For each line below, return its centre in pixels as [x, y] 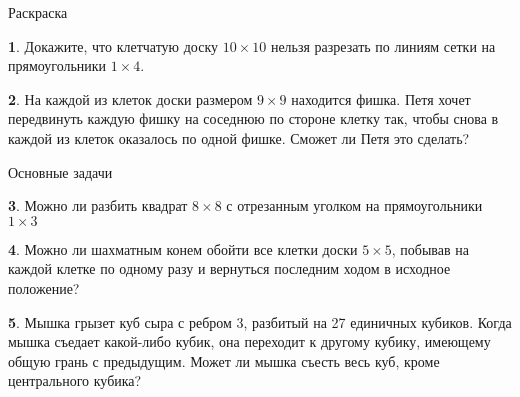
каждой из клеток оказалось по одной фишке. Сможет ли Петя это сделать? [239, 137]
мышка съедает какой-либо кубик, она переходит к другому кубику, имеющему [249, 341]
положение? [44, 287]
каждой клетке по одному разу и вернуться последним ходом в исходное [229, 268]
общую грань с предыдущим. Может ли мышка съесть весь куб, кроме [224, 360]
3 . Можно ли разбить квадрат [98, 205]
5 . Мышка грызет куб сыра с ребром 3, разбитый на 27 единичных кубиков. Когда [260, 321]
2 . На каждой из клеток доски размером [130, 98]
